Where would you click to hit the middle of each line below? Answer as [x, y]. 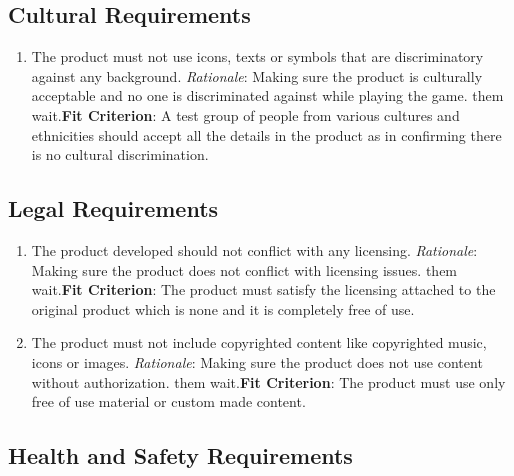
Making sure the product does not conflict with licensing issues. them [244, 269]
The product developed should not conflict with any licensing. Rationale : [254, 249]
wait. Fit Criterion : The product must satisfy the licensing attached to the [263, 289]
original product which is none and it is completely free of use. [223, 308]
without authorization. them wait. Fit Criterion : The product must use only [268, 381]
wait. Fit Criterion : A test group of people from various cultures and [245, 114]
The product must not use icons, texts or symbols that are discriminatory [257, 56]
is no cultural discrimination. [120, 154]
